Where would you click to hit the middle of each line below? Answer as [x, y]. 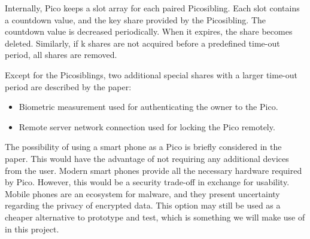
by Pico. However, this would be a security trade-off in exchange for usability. [147, 182]
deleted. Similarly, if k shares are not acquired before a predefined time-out [142, 43]
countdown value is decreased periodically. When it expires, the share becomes [149, 31]
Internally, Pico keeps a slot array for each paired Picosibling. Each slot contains [152, 8]
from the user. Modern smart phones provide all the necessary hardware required [154, 170]
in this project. [32, 229]
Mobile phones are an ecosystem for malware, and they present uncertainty [142, 193]
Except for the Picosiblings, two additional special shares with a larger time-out [151, 74]
